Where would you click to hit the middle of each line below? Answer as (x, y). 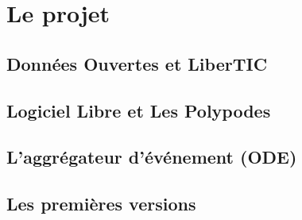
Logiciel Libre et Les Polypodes (139, 110)
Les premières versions (101, 204)
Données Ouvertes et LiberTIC (137, 63)
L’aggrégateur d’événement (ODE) (152, 157)
